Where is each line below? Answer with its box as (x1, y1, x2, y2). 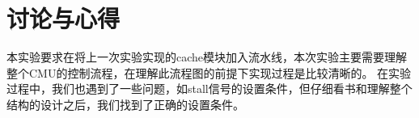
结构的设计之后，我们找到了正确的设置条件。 (6, 95, 244, 112)
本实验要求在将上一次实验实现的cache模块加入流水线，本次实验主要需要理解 (6, 48, 408, 65)
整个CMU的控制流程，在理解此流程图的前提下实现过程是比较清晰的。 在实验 (6, 64, 412, 81)
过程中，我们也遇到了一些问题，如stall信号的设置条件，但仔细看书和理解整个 (6, 80, 413, 97)
